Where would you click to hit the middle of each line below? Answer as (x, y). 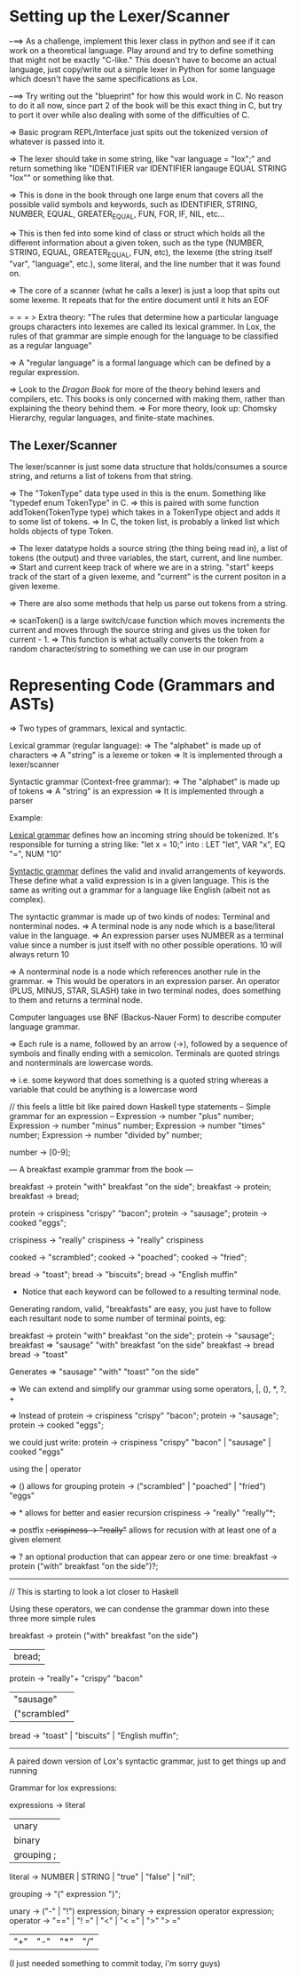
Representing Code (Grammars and (142, 685)
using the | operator (45, 1469)
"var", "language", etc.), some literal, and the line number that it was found (145, 263)
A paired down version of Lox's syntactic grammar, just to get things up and (148, 1761)
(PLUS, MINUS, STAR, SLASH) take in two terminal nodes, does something (145, 991)
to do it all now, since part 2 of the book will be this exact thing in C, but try (146, 105)
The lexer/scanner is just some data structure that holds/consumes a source (149, 467)
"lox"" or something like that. (62, 177)
